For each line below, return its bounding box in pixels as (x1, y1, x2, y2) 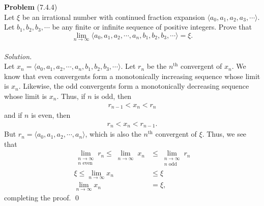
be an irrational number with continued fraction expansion (22, 11, 205, 22)
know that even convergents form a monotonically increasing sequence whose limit (4, 70, 260, 81)
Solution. (4, 50, 32, 61)
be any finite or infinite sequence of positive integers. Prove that (52, 21, 252, 32)
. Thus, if (56, 90, 85, 101)
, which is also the (85, 128, 141, 139)
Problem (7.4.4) (4, 2, 57, 12)
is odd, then (94, 90, 132, 101)
